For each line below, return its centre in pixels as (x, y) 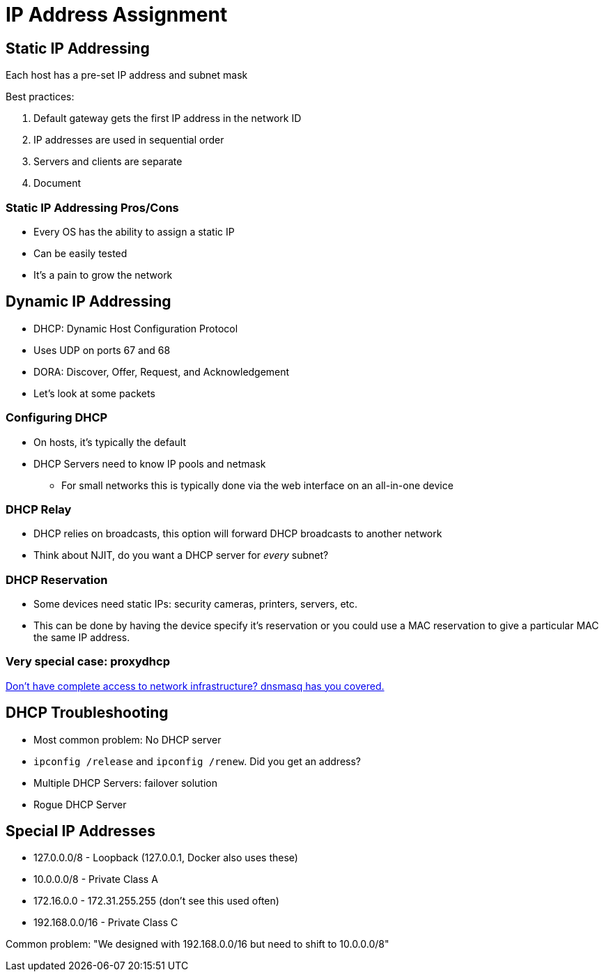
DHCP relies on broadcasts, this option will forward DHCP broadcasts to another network (238, 534)
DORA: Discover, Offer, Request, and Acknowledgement (162, 371)
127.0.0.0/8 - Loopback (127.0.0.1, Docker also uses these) (166, 858)
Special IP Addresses (80, 831)
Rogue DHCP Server (80, 804)
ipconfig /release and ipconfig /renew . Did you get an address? (197, 761)
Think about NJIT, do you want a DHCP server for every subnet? (181, 555)
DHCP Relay (39, 509)
